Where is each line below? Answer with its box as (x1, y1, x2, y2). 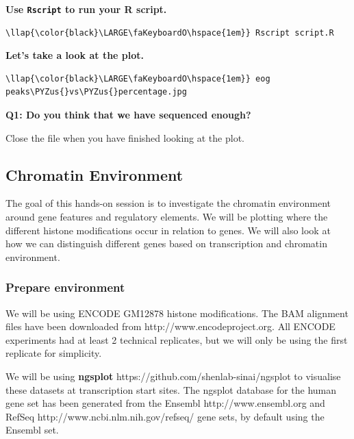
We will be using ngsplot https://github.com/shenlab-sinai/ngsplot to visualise (5, 368, 341, 383)
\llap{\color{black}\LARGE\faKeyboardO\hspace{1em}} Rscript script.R (5, 27, 334, 38)
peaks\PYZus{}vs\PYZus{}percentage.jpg (5, 87, 187, 97)
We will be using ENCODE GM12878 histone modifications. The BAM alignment (5, 305, 349, 320)
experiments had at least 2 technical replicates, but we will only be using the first (5, 332, 348, 347)
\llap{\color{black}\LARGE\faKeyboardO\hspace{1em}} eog (5, 73, 270, 84)
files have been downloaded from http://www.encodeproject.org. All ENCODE (5, 319, 336, 334)
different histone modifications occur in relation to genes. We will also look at (5, 223, 331, 237)
